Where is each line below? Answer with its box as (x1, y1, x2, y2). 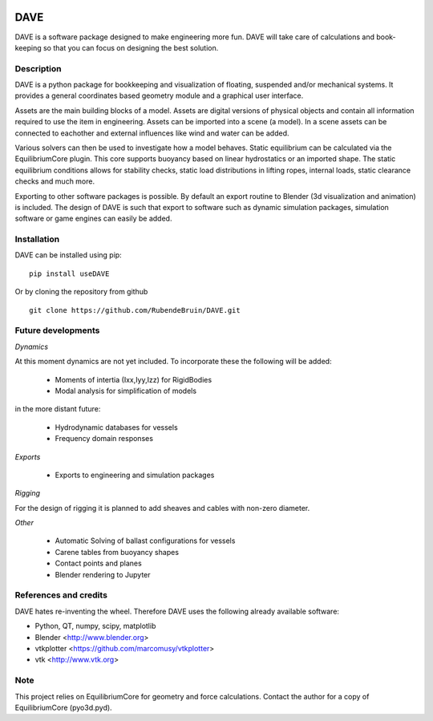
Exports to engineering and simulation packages (55, 470, 215, 480)
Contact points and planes (55, 558, 142, 569)
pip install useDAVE (29, 269, 110, 278)
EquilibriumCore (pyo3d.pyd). (14, 703, 112, 712)
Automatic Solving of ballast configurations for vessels (55, 536, 236, 545)
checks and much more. (14, 176, 95, 186)
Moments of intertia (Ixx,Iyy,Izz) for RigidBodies (55, 375, 212, 384)
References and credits (14, 589, 108, 601)
